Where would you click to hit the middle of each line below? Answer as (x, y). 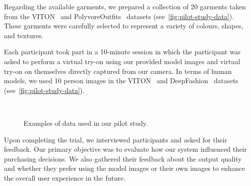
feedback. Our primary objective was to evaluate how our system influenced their (125, 149)
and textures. (24, 35)
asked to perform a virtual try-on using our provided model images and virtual (122, 61)
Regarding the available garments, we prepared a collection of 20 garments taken (125, 6)
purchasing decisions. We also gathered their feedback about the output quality (123, 158)
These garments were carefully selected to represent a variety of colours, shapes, (124, 26)
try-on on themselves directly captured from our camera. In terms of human (118, 71)
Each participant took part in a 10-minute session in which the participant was (122, 52)
